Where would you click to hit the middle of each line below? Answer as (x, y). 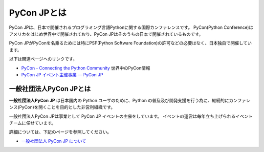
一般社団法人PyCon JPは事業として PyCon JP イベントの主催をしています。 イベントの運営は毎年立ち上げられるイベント (131, 116)
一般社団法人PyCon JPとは (50, 89)
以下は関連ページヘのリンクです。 (43, 59)
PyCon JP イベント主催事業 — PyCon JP (62, 75)
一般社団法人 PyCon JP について (54, 141)
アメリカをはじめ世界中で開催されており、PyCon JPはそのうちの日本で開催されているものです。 (106, 34)
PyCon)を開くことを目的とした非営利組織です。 (67, 107)
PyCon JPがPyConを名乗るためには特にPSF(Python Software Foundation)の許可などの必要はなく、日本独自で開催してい (130, 43)
